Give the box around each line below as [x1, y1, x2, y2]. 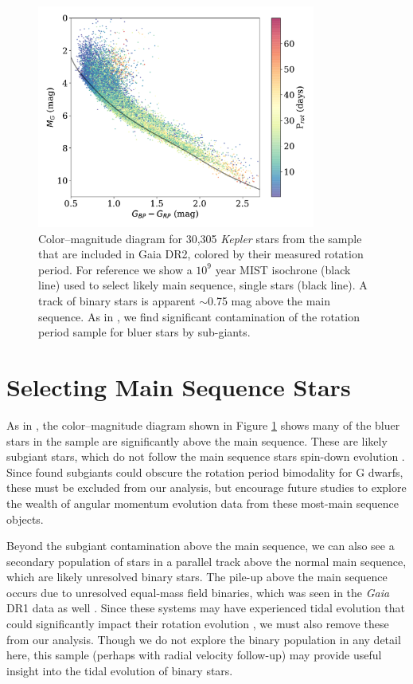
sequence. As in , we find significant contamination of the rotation [38, 308, 360, 324]
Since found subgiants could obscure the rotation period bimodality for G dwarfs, [6, 463, 403, 480]
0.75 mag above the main [208, 293, 331, 309]
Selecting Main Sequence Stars [6, 371, 351, 403]
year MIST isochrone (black [215, 261, 351, 277]
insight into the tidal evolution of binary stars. [6, 662, 233, 678]
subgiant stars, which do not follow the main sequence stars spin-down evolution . [6, 448, 405, 465]
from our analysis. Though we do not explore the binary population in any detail [6, 631, 401, 647]
